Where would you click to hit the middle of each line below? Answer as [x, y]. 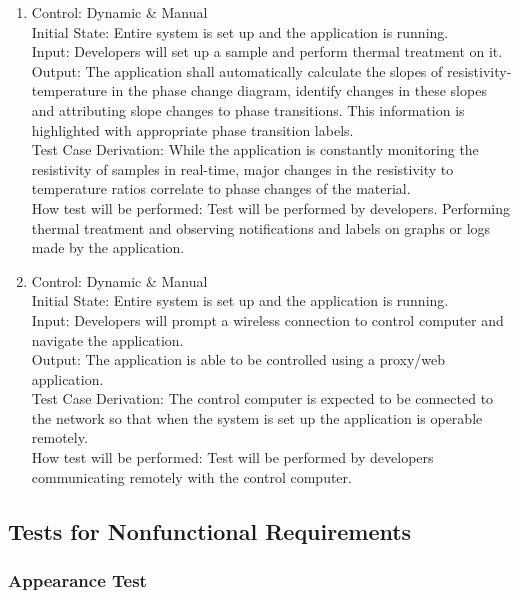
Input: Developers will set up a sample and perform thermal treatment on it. [267, 51]
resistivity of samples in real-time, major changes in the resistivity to [242, 168]
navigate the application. [107, 339]
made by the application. [108, 247]
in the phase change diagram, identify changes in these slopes [299, 90]
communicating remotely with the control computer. [191, 476]
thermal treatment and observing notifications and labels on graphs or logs [261, 227]
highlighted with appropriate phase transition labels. [192, 129]
